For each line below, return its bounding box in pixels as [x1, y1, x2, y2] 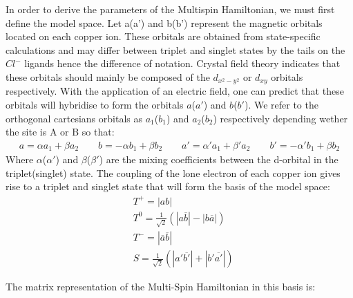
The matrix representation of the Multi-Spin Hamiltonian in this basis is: [6, 279, 316, 294]
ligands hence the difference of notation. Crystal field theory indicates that [24, 56, 341, 71]
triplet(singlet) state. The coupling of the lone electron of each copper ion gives [6, 165, 341, 180]
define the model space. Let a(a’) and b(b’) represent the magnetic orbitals [6, 15, 323, 30]
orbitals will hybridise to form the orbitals [6, 97, 184, 112]
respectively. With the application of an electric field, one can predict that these [6, 84, 344, 98]
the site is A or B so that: [6, 124, 115, 139]
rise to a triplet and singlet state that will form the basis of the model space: [6, 179, 330, 194]
